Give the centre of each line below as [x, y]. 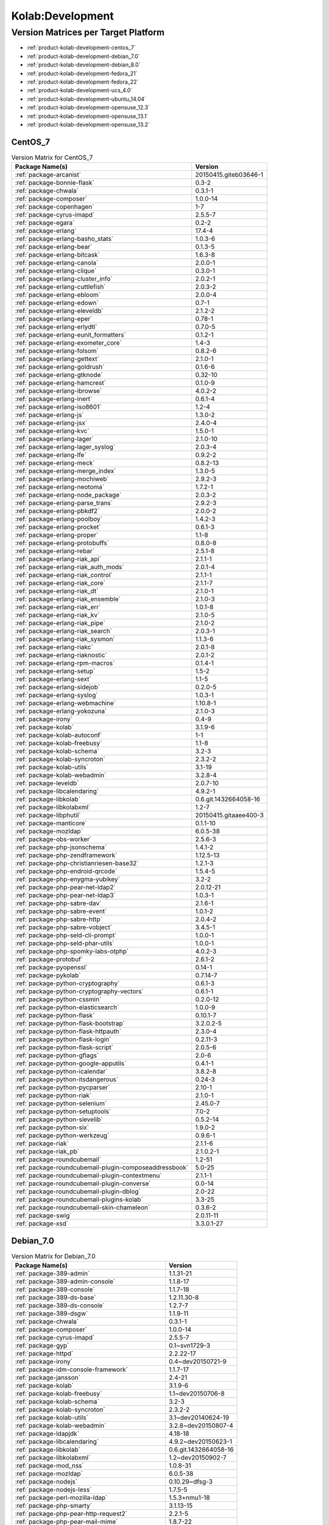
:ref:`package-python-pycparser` [62, 1088]
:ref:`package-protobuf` [49, 960]
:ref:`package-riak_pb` [47, 1152]
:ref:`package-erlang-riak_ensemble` [68, 599]
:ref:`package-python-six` [52, 1127]
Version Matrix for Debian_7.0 [53, 1256]
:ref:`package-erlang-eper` [54, 319]
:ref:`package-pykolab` [48, 975]
